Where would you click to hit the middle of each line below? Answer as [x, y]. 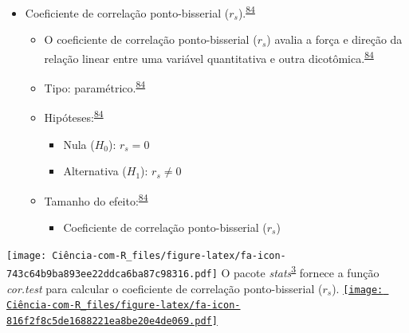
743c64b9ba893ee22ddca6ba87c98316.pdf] [112, 274]
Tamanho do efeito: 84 [96, 199]
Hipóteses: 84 [74, 116]
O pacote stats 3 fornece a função [300, 271]
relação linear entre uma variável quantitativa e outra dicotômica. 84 [209, 57]
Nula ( [79, 144]
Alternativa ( [95, 171]
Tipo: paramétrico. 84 [95, 86]
